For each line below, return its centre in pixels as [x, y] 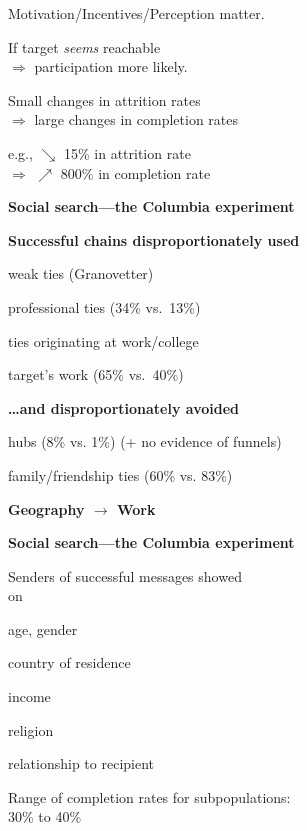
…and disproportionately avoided [124, 407]
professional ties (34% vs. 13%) [104, 306]
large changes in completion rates [136, 119]
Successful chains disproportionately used [154, 239]
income [29, 696]
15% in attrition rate [127, 152]
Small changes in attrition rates [104, 99]
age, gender [43, 628]
